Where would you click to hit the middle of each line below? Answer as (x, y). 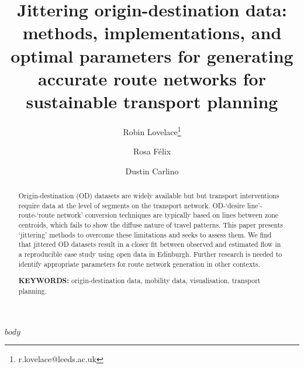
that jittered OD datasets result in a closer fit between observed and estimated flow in (150, 244)
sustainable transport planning (152, 101)
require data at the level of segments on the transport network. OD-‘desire (132, 205)
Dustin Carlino (152, 171)
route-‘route (37, 215)
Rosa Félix (152, 151)
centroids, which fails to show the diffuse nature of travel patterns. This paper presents (151, 225)
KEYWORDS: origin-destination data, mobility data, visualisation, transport (139, 281)
